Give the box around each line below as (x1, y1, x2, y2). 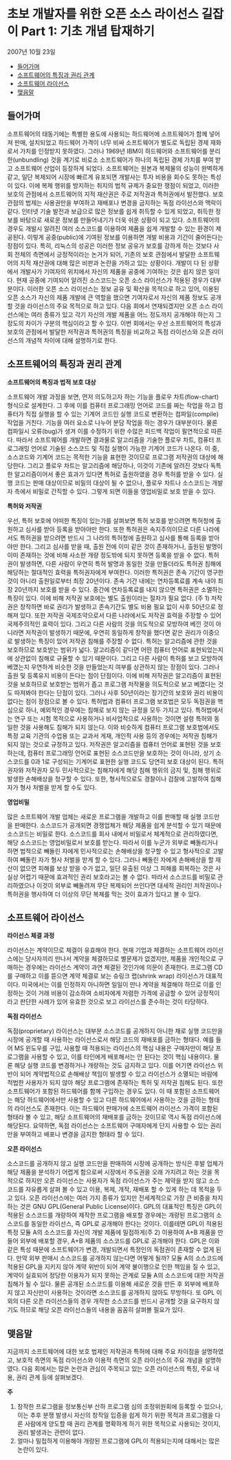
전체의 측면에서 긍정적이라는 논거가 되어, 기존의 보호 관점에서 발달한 (14, 250, 196, 258)
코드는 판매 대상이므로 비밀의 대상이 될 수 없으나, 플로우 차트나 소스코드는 (14, 478, 211, 487)
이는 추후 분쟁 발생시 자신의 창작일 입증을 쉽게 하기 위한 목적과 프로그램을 (16, 1411, 214, 1419)
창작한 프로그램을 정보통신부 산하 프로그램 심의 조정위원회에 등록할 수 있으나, (16, 1402, 223, 1411)
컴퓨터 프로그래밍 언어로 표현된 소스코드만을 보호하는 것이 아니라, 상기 (27, 748, 214, 757)
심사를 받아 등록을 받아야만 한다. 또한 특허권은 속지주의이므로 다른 (25, 525, 201, 533)
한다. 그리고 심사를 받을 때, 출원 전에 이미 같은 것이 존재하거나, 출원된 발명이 (19, 542, 223, 551)
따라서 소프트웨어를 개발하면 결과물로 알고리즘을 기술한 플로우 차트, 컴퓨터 (16, 435, 214, 444)
